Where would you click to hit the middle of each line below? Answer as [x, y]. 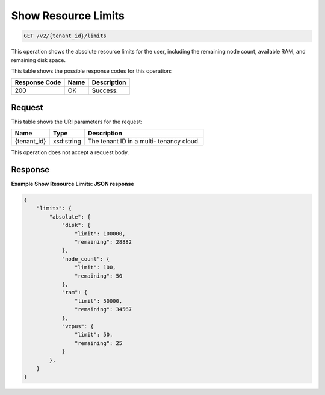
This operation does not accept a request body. [70, 152]
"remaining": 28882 [103, 242]
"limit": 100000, [100, 234]
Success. [105, 90]
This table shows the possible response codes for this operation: [91, 71]
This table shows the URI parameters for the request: [77, 122]
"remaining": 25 [98, 343]
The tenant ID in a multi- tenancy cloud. [144, 142]
